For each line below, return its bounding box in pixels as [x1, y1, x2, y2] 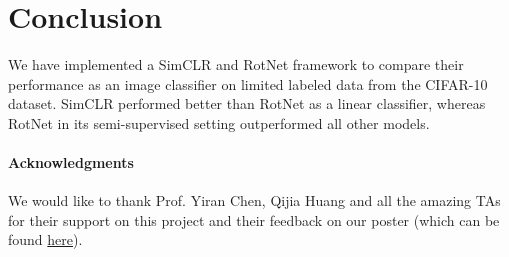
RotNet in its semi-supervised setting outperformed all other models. [8, 112, 430, 133]
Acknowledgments [8, 152, 134, 173]
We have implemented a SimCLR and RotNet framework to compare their [8, 54, 464, 75]
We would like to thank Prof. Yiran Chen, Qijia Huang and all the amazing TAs [8, 190, 501, 211]
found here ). [8, 229, 83, 250]
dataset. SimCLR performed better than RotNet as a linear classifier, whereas [8, 93, 486, 114]
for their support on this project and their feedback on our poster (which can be [8, 209, 500, 230]
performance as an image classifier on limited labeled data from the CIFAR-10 [8, 73, 488, 94]
